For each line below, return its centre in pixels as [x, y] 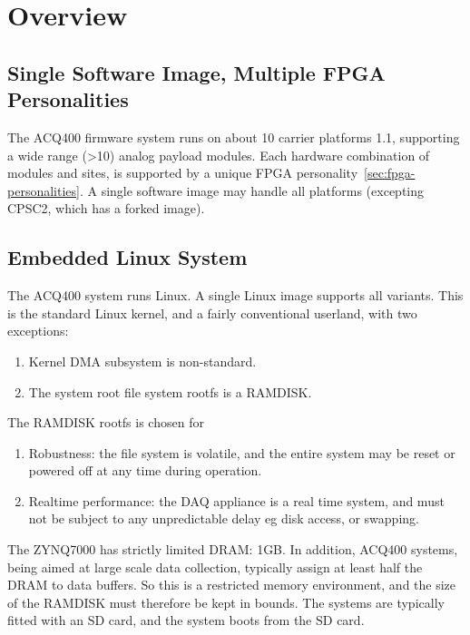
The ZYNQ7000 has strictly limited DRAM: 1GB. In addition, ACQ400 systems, [233, 549]
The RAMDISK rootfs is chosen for [106, 422]
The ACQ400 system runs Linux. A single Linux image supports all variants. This [235, 295]
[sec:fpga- [390, 173]
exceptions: [38, 331]
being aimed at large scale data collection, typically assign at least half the [215, 567]
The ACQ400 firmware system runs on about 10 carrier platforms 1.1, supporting [234, 137]
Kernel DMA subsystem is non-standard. [142, 361]
